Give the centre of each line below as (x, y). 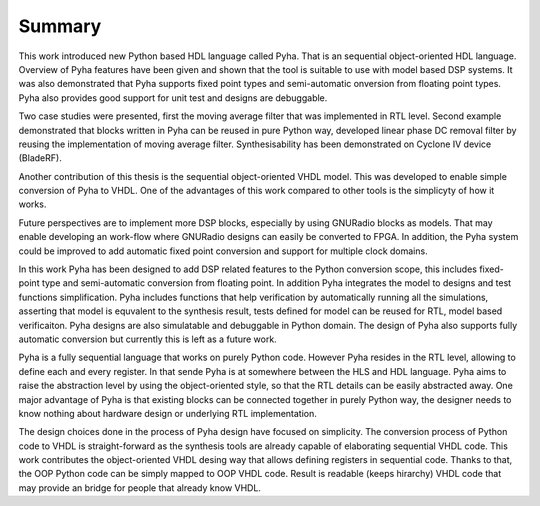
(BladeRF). (40, 158)
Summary (60, 26)
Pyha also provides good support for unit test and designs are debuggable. (173, 97)
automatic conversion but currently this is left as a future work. (147, 339)
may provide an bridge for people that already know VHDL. (140, 487)
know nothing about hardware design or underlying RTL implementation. (167, 413)
